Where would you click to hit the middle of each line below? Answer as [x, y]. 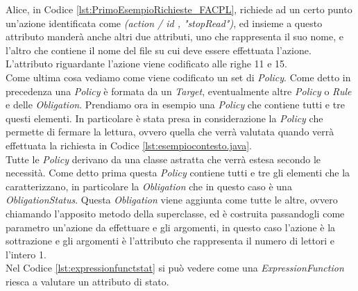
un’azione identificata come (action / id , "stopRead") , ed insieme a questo [164, 23]
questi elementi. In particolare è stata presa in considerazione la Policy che [164, 118]
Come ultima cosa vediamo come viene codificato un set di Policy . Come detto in [178, 77]
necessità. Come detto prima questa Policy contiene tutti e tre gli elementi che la [178, 173]
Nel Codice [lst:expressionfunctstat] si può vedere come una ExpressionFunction [175, 268]
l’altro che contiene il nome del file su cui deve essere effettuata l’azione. [159, 50]
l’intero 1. [26, 254]
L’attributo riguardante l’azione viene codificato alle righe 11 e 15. [146, 64]
